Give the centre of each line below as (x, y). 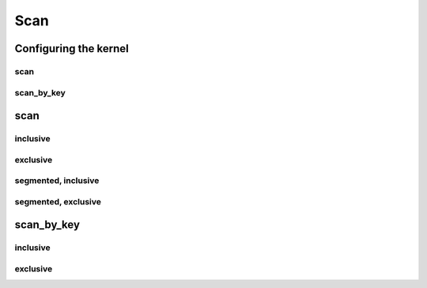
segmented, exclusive (58, 201)
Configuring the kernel (72, 49)
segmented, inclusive (57, 181)
